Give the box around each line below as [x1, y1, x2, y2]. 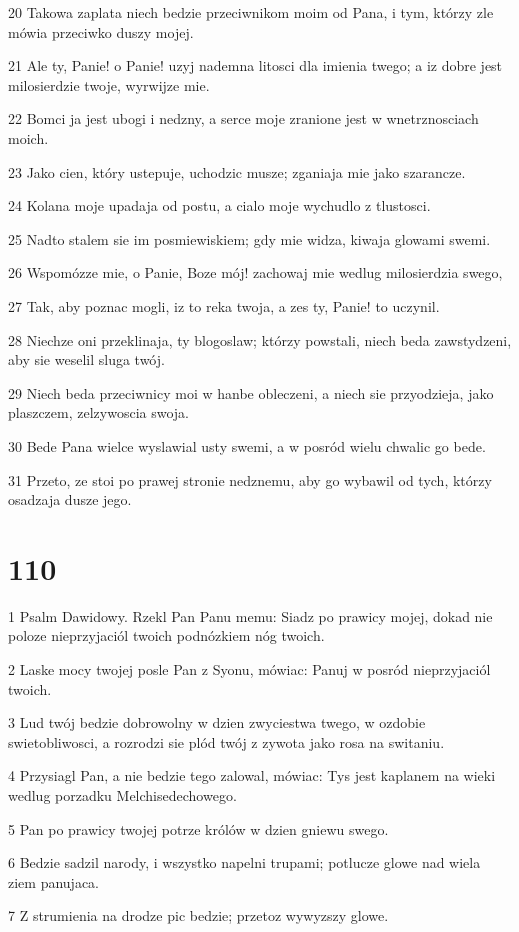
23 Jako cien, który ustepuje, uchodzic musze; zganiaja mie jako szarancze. [8, 161, 466, 182]
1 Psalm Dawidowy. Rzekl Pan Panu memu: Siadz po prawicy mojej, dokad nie [8, 605, 493, 626]
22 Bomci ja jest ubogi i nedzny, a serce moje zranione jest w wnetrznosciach [8, 108, 479, 129]
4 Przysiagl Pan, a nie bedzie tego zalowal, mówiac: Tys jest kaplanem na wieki [8, 765, 496, 786]
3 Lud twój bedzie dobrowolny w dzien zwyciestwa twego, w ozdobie [8, 712, 426, 733]
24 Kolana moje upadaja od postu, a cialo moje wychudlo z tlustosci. [8, 195, 431, 216]
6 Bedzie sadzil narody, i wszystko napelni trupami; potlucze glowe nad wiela [8, 852, 481, 873]
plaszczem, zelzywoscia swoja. [8, 402, 190, 423]
